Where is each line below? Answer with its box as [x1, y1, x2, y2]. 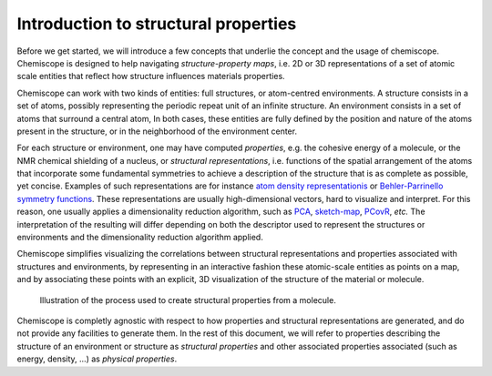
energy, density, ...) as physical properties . [16, 353, 178, 364]
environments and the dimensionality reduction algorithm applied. [16, 232, 263, 243]
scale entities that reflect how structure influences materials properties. [16, 71, 286, 82]
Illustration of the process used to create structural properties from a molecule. [39, 294, 336, 305]
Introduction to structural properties [16, 14, 297, 34]
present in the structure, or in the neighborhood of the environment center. [16, 126, 298, 137]
